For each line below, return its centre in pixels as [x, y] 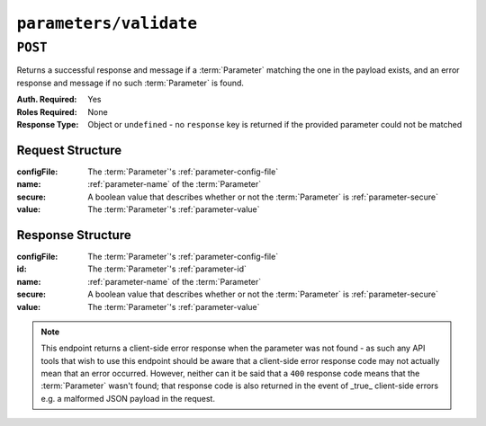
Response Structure [74, 235]
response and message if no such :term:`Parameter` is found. [130, 83]
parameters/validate [107, 23]
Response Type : [48, 124]
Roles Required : [47, 111]
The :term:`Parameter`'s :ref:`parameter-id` [167, 269]
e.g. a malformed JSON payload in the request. [128, 398]
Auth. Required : [47, 100]
